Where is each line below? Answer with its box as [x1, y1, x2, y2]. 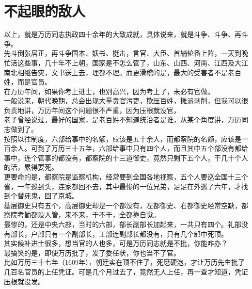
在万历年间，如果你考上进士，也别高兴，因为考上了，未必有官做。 [4, 86, 214, 96]
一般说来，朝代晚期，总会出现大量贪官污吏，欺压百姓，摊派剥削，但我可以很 [4, 96, 248, 106]
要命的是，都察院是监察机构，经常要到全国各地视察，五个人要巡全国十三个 [10, 172, 248, 182]
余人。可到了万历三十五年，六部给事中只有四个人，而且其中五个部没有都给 [10, 143, 248, 153]
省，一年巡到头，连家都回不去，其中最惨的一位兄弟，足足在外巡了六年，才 [4, 181, 241, 191]
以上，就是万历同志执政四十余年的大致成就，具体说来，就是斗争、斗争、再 [4, 29, 241, 39]
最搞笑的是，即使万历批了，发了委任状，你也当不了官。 [4, 247, 180, 257]
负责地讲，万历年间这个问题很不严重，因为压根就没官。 [4, 105, 180, 115]
